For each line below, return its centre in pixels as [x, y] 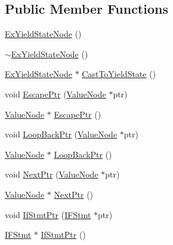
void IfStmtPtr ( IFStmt [48, 214]
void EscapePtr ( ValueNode [55, 94]
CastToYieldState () [119, 74]
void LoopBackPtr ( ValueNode [61, 134]
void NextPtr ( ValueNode [52, 174]
